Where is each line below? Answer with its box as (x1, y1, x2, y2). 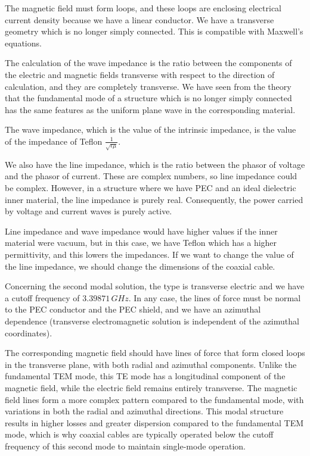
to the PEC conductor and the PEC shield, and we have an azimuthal (5, 303, 261, 316)
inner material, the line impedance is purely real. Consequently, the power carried (5, 193, 303, 205)
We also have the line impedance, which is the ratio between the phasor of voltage (5, 158, 305, 170)
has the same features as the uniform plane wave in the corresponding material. (5, 103, 296, 115)
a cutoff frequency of (5, 291, 80, 304)
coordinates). (5, 326, 52, 339)
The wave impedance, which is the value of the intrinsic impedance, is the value (5, 123, 296, 136)
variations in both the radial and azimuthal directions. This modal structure (5, 405, 284, 417)
